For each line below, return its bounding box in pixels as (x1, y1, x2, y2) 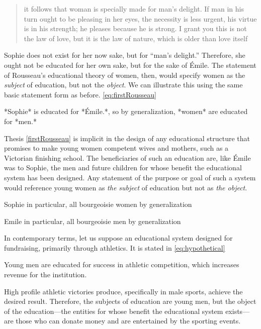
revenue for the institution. (4, 269, 87, 280)
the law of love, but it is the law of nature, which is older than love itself (24, 33, 248, 43)
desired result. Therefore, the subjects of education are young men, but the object (4, 296, 256, 306)
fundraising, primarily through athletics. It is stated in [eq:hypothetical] (4, 242, 225, 253)
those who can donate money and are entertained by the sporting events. (16, 315, 241, 326)
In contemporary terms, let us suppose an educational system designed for (4, 233, 233, 243)
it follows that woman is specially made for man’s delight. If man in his (24, 4, 244, 14)
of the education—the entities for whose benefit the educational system (4, 305, 223, 316)
